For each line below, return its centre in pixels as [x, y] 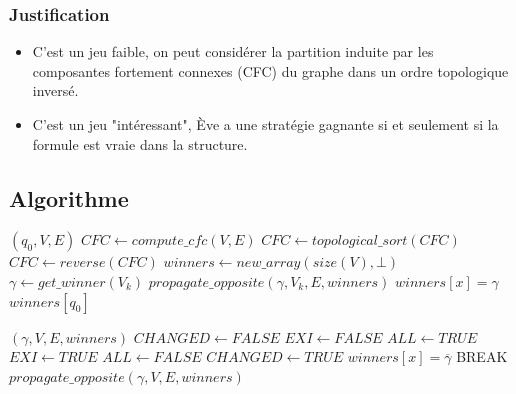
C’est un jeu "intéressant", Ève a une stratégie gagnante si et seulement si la [265, 124]
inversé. [55, 90]
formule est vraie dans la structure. [140, 143]
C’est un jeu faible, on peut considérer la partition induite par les [233, 51]
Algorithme [69, 197]
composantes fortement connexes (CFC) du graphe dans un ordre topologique [270, 70]
